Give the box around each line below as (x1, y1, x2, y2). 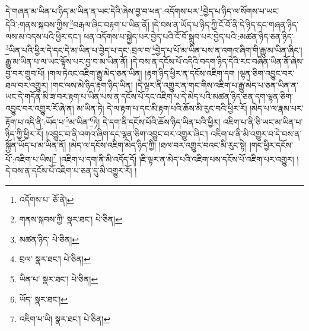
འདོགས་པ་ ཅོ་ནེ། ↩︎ (19, 193, 74, 205)
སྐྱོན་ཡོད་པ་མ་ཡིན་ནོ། (5, 139, 66, 151)
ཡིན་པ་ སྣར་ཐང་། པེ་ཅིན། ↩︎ (19, 272, 98, 285)
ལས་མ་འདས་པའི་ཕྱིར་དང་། (5, 30, 81, 42)
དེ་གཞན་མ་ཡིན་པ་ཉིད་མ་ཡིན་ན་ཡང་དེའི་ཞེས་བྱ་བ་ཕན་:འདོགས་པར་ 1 (5, 3, 203, 17)
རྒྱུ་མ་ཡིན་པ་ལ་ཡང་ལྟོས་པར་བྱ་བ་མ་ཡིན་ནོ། (5, 55, 128, 68)
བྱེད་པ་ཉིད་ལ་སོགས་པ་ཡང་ (203, 4, 279, 17)
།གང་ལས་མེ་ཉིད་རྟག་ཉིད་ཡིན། (50, 78, 133, 91)
